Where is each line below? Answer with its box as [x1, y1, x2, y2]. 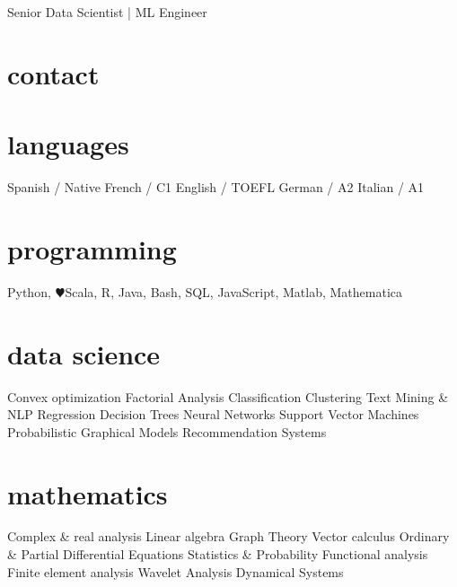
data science [7, 335, 161, 372]
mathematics [7, 475, 168, 512]
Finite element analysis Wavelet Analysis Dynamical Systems [7, 562, 344, 581]
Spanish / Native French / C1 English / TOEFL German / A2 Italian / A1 [7, 178, 425, 197]
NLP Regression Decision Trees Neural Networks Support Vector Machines [7, 405, 419, 424]
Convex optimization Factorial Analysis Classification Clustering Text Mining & [7, 387, 449, 406]
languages [7, 126, 129, 162]
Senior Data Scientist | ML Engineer [7, 3, 207, 21]
